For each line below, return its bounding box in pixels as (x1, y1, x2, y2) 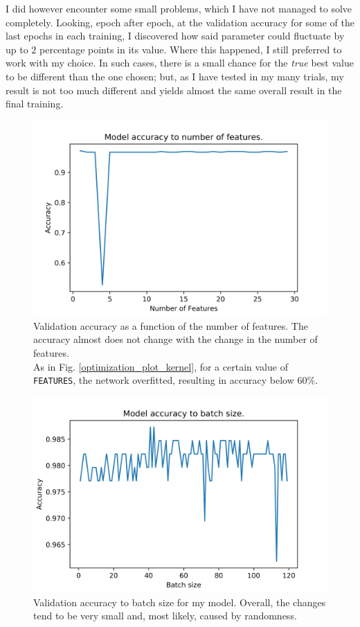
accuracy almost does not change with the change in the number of (33, 332, 318, 346)
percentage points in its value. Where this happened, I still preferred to (39, 42, 342, 56)
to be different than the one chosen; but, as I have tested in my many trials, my (6, 69, 344, 83)
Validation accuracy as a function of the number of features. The (33, 318, 308, 333)
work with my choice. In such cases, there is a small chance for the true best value (6, 55, 354, 70)
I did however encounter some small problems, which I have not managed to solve (6, 1, 352, 15)
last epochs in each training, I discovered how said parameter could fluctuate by (6, 28, 345, 43)
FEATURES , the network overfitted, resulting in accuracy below (33, 373, 294, 387)
